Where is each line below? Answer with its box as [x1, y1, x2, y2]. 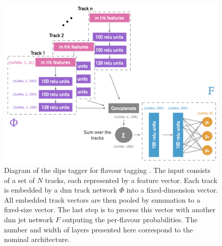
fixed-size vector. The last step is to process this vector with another [4, 204, 216, 215]
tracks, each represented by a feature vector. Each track [45, 174, 217, 185]
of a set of [4, 174, 35, 185]
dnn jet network [4, 214, 53, 225]
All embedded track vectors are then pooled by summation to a [4, 194, 200, 205]
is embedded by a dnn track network [4, 184, 117, 195]
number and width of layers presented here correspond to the [4, 224, 193, 234]
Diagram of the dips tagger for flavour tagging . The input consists [4, 165, 211, 175]
